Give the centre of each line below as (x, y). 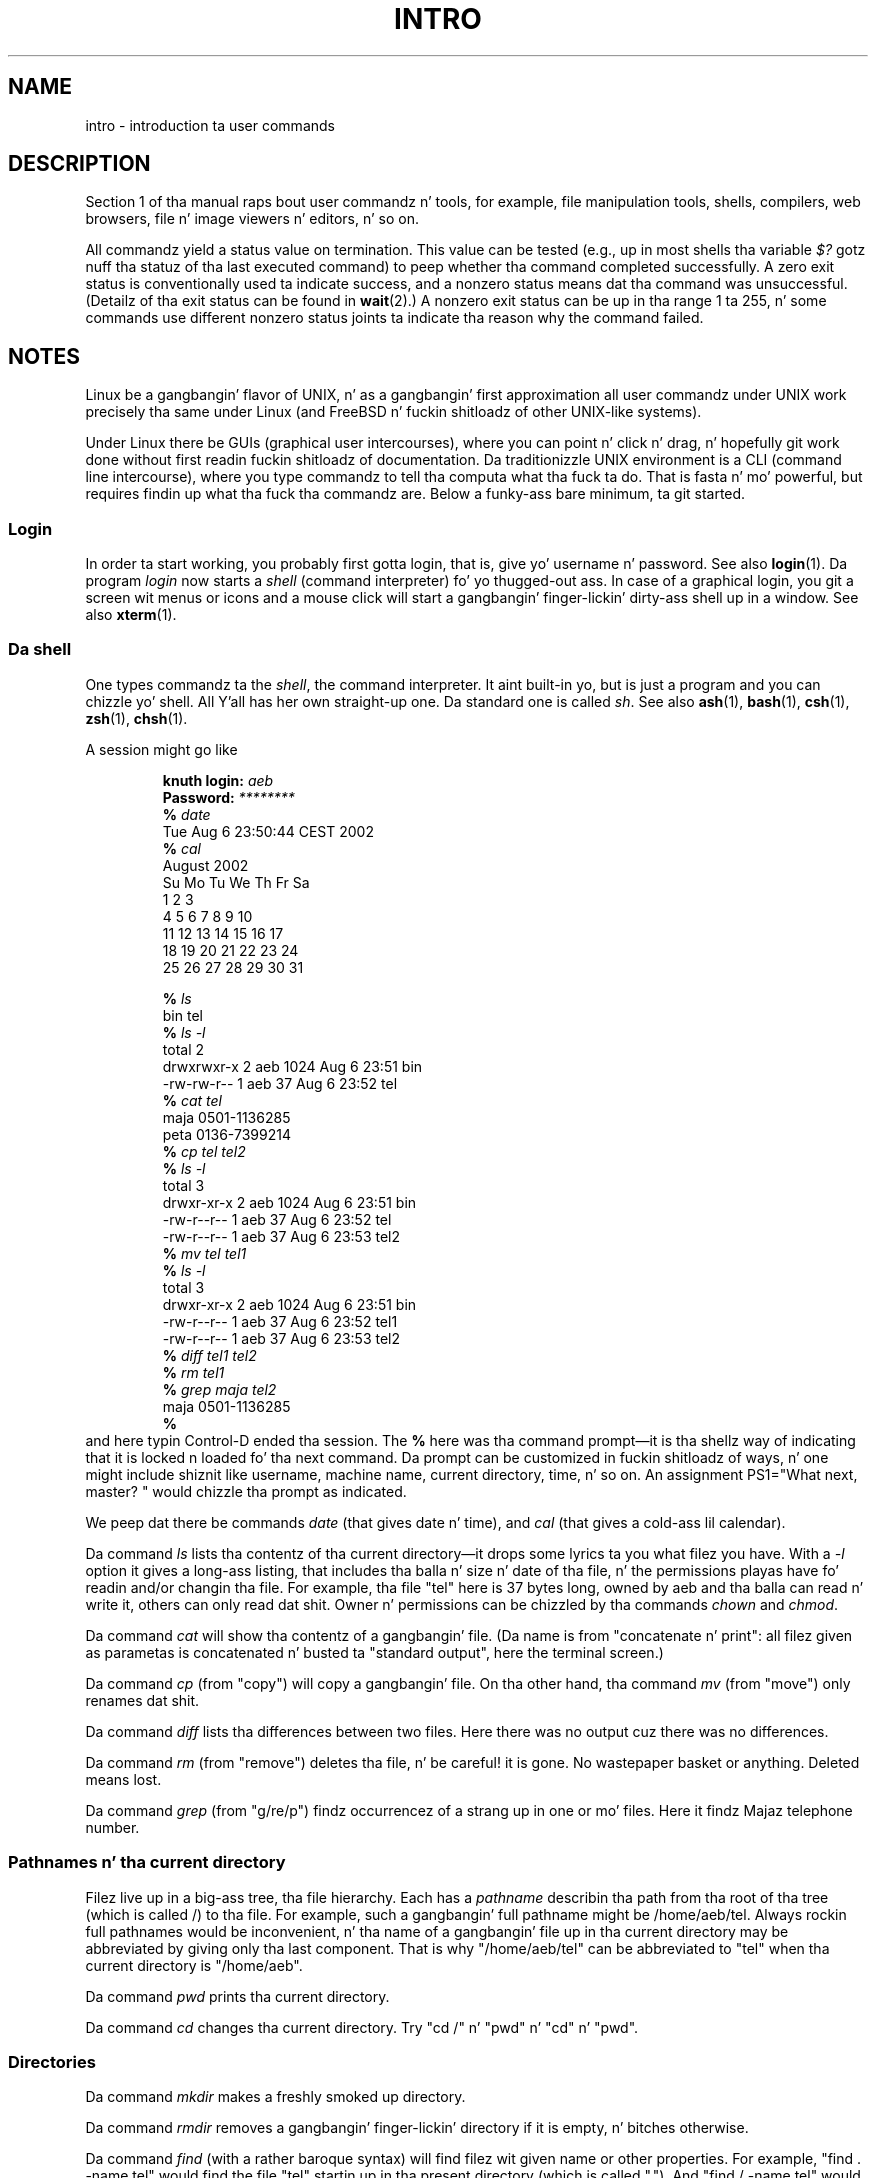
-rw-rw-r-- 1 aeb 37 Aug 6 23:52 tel (280, 1083)
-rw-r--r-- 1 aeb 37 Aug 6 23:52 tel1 (280, 1321)
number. (112, 1827)
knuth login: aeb (218, 780)
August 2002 (205, 865)
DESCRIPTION (79, 164)
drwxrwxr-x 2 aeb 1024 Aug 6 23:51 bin (292, 1066)
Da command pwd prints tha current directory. (237, 1996)
